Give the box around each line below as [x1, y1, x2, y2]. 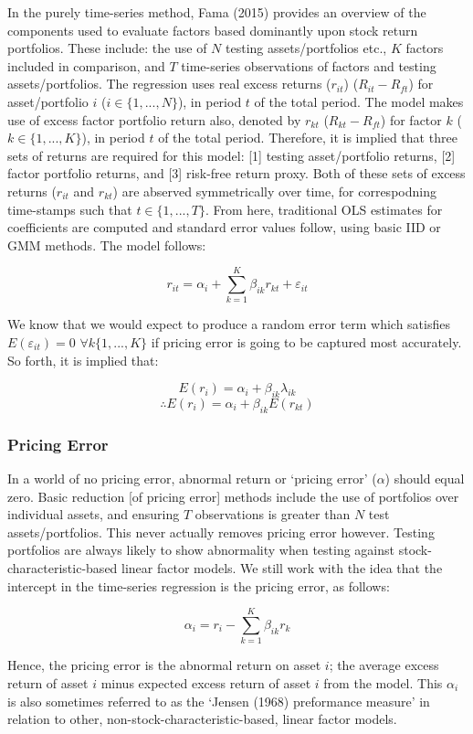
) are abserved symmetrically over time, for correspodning [112, 181, 436, 200]
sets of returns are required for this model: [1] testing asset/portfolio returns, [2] [7, 145, 456, 165]
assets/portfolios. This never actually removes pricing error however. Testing [7, 522, 435, 541]
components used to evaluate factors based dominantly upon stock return [7, 20, 418, 39]
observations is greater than [194, 505, 351, 524]
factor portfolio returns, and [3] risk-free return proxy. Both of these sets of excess [7, 164, 466, 183]
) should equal [384, 469, 465, 488]
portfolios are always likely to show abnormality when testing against [7, 540, 395, 559]
